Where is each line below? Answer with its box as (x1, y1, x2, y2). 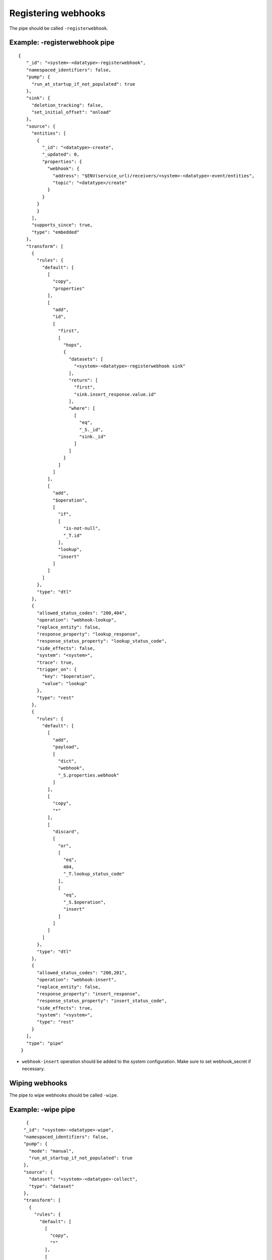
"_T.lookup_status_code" (63, 871, 125, 877)
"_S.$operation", (63, 899, 106, 905)
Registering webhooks (9, 8, 106, 19)
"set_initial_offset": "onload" (31, 109, 112, 115)
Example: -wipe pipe (9, 1105, 76, 1114)
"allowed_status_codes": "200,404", (37, 610, 127, 616)
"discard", (52, 829, 80, 834)
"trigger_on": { (37, 666, 77, 672)
